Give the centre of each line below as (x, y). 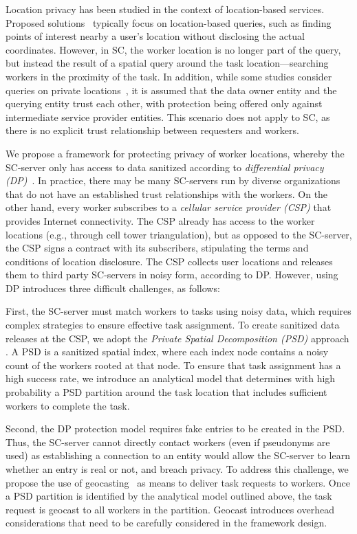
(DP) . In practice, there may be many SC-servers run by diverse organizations (173, 180)
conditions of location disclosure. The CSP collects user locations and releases (169, 261)
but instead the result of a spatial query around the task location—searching (167, 63)
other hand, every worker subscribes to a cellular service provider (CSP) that (169, 207)
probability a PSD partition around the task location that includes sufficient (166, 392)
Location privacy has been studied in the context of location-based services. (165, 9)
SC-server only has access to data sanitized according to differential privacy (165, 167)
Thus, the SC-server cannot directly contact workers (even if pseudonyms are (168, 442)
